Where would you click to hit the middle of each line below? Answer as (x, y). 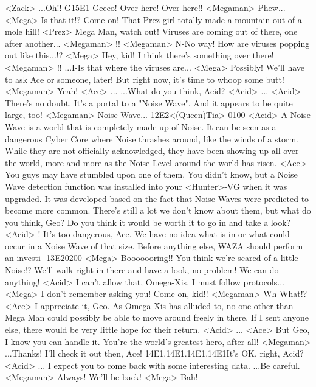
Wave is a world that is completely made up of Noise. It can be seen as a (141, 126)
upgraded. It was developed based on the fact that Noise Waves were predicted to (157, 198)
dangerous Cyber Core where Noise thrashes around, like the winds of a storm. (152, 138)
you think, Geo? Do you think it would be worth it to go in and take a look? (148, 222)
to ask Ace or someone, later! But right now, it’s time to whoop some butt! (145, 79)
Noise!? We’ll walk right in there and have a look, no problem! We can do (142, 270)
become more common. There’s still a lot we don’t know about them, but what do (158, 210)
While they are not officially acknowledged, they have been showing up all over (152, 151)
